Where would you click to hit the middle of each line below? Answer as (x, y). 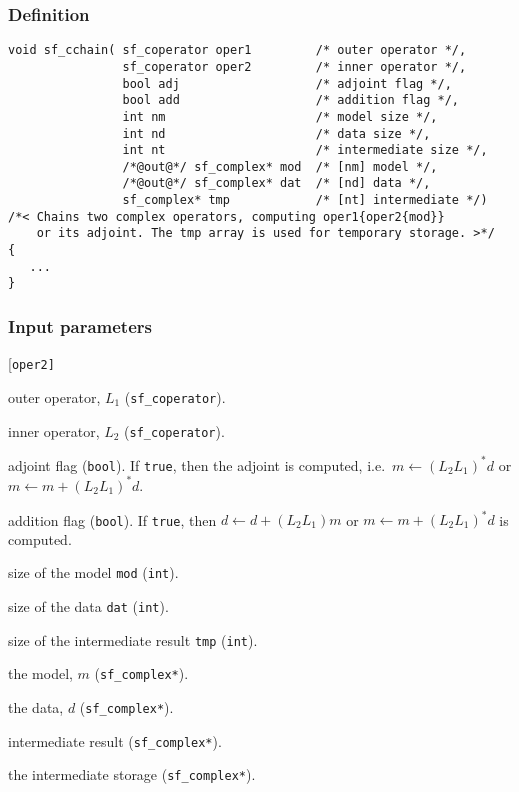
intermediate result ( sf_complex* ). (115, 740)
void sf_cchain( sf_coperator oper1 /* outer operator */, (237, 50)
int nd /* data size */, (276, 133)
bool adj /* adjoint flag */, (287, 83)
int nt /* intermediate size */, (305, 150)
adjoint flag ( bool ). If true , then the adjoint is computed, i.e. (197, 464)
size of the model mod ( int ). (93, 572)
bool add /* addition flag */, (291, 100)
